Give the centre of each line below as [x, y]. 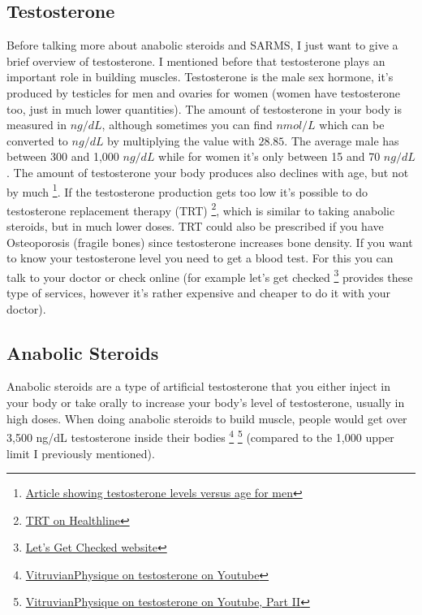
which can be [352, 125]
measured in [37, 125]
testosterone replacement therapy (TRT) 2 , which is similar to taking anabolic [201, 209]
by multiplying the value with [181, 140]
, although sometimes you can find [187, 125]
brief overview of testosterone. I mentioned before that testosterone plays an [196, 61]
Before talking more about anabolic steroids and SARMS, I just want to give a [202, 45]
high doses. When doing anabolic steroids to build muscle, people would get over [207, 418]
